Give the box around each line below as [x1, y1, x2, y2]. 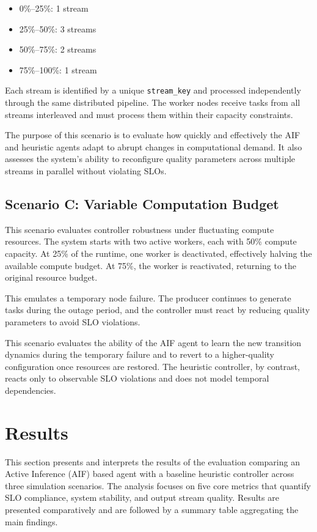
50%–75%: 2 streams [19, 43, 97, 56]
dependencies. [5, 383, 56, 396]
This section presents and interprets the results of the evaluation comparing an [5, 455, 300, 468]
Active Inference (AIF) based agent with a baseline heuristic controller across [5, 467, 294, 480]
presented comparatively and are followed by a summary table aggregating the [5, 503, 299, 516]
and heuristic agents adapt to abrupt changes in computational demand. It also [5, 140, 302, 153]
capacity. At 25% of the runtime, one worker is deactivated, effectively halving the [5, 246, 312, 259]
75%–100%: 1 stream [19, 63, 97, 76]
